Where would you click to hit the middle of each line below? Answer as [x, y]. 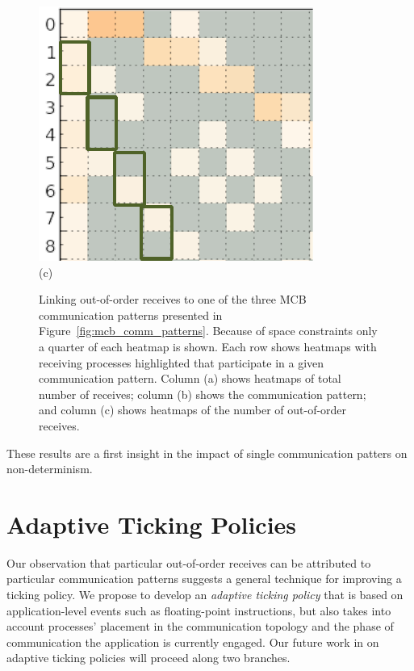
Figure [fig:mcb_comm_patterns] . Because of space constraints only [208, 331]
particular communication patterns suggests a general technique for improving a [204, 579]
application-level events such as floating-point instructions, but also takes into [199, 610]
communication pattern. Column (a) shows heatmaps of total [190, 378]
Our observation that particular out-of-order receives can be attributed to [189, 562]
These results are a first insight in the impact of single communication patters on [207, 453]
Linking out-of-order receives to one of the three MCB [173, 299]
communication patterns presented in [131, 315]
